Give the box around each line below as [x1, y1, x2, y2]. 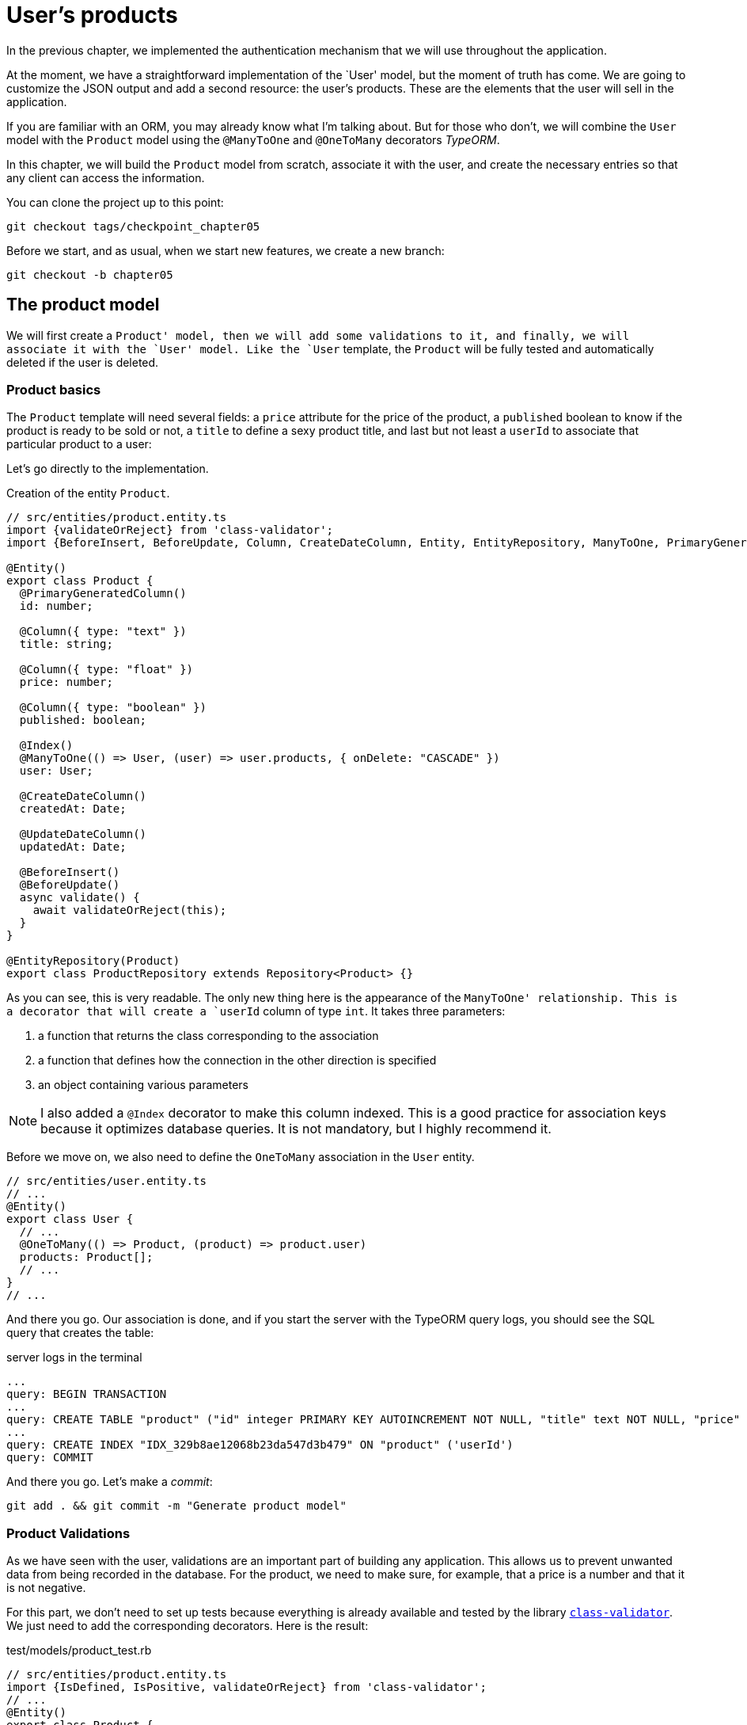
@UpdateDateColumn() [19, 828, 147, 841]
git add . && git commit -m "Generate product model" [6, 1499, 347, 1513]
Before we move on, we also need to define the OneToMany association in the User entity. [6, 1150, 475, 1164]
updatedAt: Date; [19, 840, 127, 854]
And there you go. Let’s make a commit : [6, 1475, 213, 1489]
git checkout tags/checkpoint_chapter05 [6, 219, 260, 233]
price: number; [19, 676, 113, 689]
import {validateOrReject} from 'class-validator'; [6, 524, 334, 537]
